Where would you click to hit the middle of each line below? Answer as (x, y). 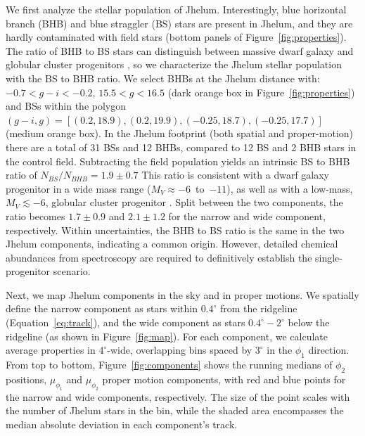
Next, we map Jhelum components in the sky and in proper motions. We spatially (182, 294)
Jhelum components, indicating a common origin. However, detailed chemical (172, 244)
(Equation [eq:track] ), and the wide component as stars (126, 322)
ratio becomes (36, 216)
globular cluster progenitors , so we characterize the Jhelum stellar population (174, 64)
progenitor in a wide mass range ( (78, 188)
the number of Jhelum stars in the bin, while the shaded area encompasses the (175, 410)
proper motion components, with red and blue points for (224, 379)
